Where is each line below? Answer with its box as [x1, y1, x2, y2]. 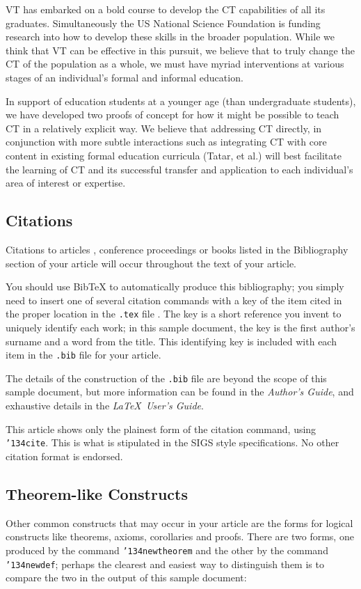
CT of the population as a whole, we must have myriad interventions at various [6, 56, 344, 71]
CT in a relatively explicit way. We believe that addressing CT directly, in [6, 120, 322, 135]
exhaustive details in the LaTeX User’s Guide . [6, 398, 204, 413]
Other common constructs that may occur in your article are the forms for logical [6, 515, 353, 530]
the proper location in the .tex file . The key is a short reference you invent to [6, 306, 342, 321]
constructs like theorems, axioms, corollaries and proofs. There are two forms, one [6, 529, 354, 544]
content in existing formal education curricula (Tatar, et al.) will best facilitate [6, 148, 342, 162]
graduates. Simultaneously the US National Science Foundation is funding [6, 15, 321, 30]
